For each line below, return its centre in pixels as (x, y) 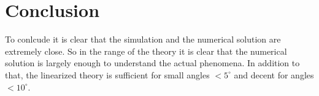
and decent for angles (274, 74)
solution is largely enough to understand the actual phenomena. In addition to (152, 63)
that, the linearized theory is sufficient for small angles (107, 74)
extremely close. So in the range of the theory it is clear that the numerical (146, 51)
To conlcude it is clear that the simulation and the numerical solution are (143, 39)
